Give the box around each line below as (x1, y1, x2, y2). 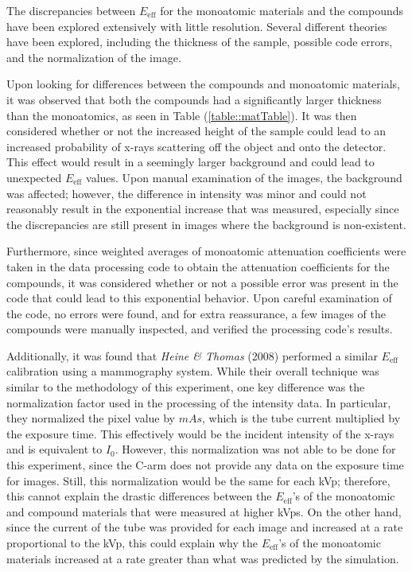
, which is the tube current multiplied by (202, 410, 401, 426)
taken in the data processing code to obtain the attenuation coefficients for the (6, 258, 390, 274)
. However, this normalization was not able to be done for (115, 441, 396, 457)
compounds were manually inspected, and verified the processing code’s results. (6, 321, 393, 337)
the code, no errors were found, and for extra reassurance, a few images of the (6, 305, 386, 321)
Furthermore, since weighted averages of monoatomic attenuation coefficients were (6, 243, 406, 259)
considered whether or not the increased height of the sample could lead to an (6, 123, 387, 139)
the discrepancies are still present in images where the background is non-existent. (6, 216, 406, 232)
